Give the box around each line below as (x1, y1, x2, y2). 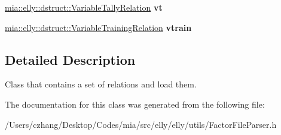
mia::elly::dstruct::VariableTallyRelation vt (5, 1, 163, 13)
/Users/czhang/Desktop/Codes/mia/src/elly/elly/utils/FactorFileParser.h (5, 118, 277, 130)
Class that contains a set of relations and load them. (5, 78, 197, 90)
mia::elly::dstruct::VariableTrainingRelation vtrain (5, 21, 192, 33)
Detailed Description (5, 50, 136, 68)
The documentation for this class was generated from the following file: (5, 98, 265, 110)
